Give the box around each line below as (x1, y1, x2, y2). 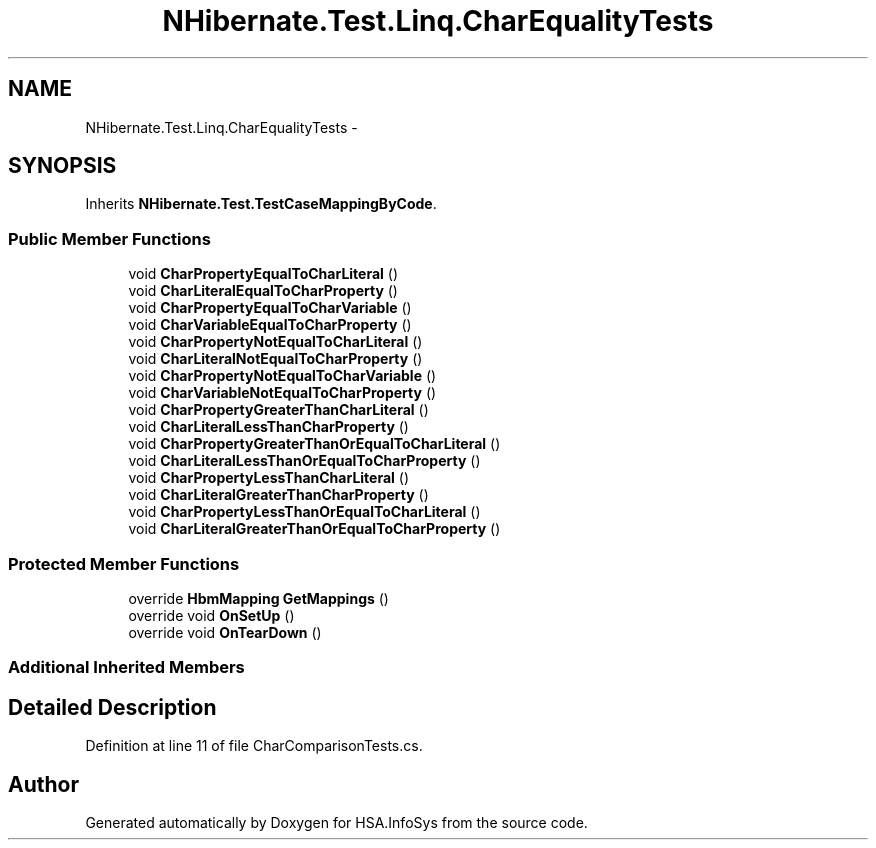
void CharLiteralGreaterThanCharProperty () (128, 486, 429, 504)
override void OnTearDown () (128, 623, 322, 641)
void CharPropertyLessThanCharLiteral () (128, 469, 410, 487)
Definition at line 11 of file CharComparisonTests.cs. (85, 737, 423, 755)
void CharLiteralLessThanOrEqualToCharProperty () (128, 452, 481, 470)
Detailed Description (8, 694, 217, 720)
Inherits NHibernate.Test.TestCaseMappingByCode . (85, 195, 437, 213)
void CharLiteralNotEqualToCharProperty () (128, 350, 423, 368)
